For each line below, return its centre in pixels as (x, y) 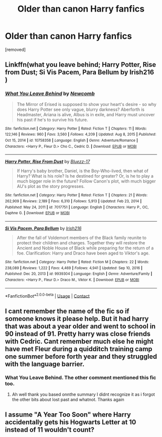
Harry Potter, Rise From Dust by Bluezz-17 (47, 162)
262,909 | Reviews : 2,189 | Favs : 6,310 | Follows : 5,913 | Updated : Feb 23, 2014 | (73, 201)
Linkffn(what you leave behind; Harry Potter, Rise (81, 65)
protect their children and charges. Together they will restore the (81, 242)
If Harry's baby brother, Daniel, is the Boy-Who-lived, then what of (82, 171)
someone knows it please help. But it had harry (77, 319)
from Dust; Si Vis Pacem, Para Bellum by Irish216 (80, 72)
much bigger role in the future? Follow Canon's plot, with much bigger (86, 181)
